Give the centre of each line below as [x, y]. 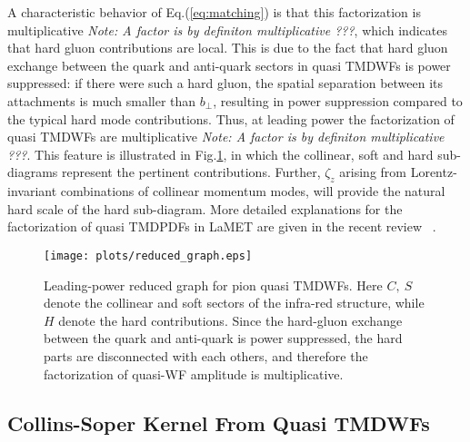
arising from [373, 172]
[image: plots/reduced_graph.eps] [148, 255]
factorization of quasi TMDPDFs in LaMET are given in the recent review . [222, 226]
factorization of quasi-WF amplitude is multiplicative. [194, 373]
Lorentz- [434, 172]
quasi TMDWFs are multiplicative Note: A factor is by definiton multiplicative [226, 137]
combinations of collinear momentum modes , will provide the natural [253, 191]
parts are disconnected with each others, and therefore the [206, 355]
